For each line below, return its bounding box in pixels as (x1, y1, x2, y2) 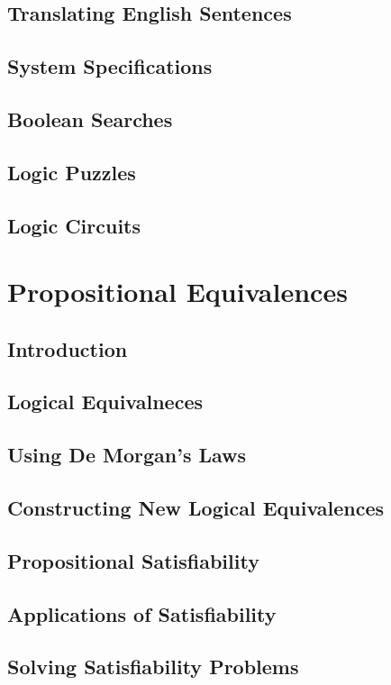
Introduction (7, 334, 128, 362)
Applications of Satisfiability (7, 599, 277, 627)
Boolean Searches (7, 105, 173, 132)
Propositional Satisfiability (7, 546, 259, 574)
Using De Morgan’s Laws (7, 441, 247, 469)
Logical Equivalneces (7, 388, 203, 416)
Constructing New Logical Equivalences (7, 494, 385, 522)
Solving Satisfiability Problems (7, 653, 299, 680)
